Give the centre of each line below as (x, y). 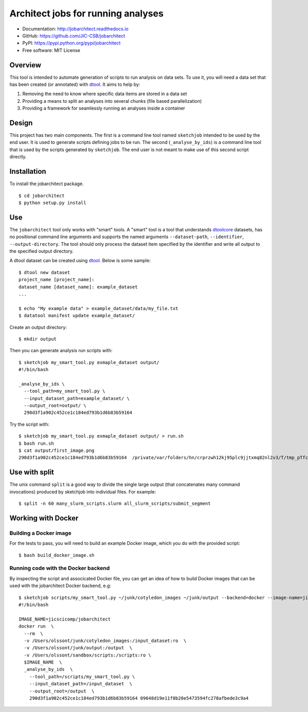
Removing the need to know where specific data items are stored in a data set (105, 94)
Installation (28, 171)
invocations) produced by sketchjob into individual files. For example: (83, 491)
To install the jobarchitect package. (47, 184)
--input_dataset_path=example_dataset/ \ (77, 398)
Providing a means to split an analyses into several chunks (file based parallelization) (112, 101)
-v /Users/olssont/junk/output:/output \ (78, 648)
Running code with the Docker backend (60, 568)
